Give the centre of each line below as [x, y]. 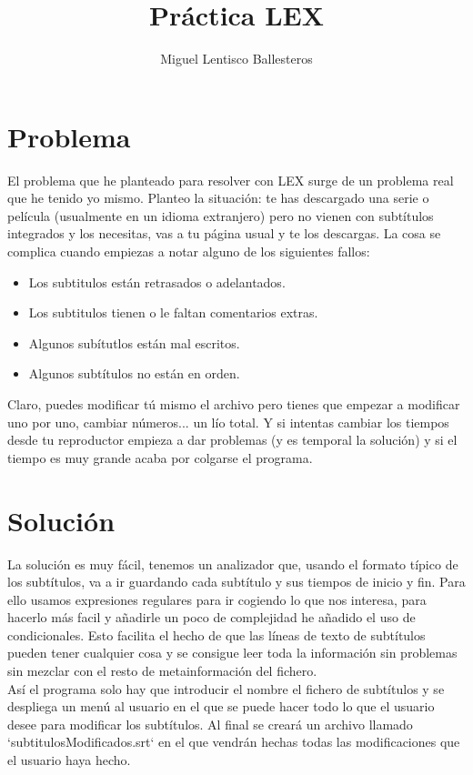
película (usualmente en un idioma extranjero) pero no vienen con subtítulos [221, 215]
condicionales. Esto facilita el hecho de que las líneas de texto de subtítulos [216, 634]
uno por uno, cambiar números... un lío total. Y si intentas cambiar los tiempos [228, 422]
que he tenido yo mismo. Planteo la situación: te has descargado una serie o [218, 198]
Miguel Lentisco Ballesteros [236, 59]
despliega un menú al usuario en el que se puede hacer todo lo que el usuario [221, 706]
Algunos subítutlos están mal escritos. [134, 342]
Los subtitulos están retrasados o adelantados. [157, 282]
